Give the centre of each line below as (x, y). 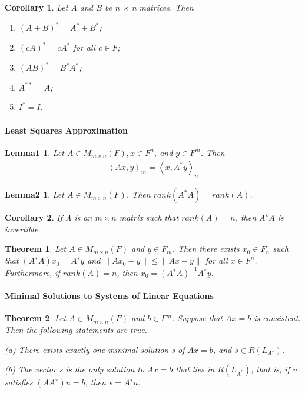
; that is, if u (274, 369)
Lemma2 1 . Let (34, 194)
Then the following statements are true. (76, 329)
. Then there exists (206, 249)
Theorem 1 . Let (36, 249)
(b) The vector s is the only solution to (75, 369)
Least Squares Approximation (67, 130)
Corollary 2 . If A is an (49, 217)
